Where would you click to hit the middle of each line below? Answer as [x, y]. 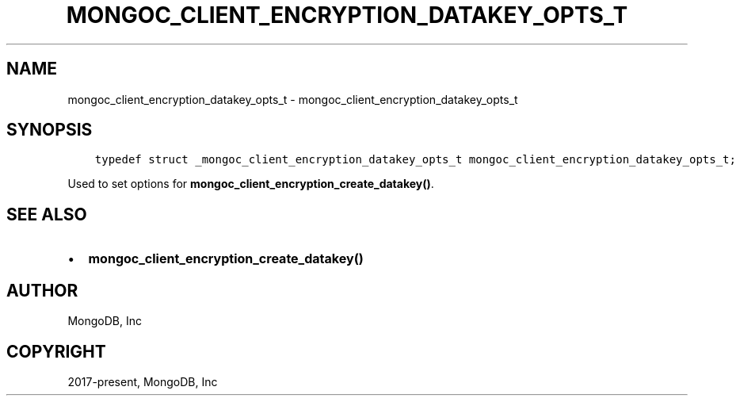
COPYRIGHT [56, 351]
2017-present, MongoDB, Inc [143, 381]
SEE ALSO [47, 214]
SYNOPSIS [50, 130]
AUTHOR [42, 290]
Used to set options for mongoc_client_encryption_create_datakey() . [251, 184]
